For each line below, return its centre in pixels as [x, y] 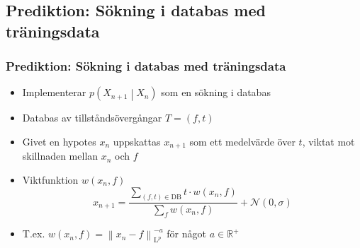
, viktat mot [328, 141]
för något [186, 234]
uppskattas [137, 141]
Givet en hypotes [59, 141]
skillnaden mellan [60, 156]
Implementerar [54, 92]
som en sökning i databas [216, 92]
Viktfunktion [50, 180]
